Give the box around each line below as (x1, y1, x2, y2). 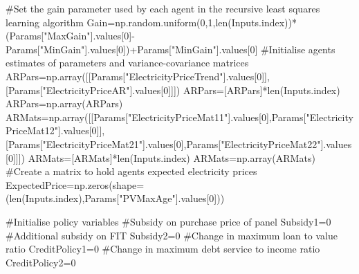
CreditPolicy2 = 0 (6, 255, 76, 269)
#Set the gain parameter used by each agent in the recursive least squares (6, 1, 320, 15)
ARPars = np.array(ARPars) (6, 96, 123, 111)
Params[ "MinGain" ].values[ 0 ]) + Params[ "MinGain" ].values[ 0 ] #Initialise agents (6, 42, 335, 56)
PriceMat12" (6, 123, 58, 138)
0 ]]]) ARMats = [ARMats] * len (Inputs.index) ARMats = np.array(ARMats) (8, 150, 315, 165)
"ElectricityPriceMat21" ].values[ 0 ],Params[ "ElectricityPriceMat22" (42, 136, 321, 151)
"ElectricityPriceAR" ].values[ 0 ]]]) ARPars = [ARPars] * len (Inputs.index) (42, 82, 340, 97)
